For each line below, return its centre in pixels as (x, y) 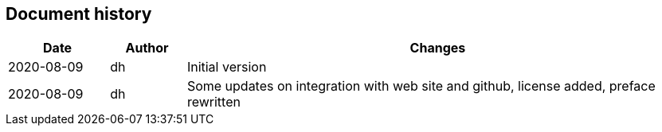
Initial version (227, 67)
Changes (438, 48)
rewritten (213, 102)
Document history (79, 14)
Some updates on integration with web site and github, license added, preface (421, 86)
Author (147, 48)
